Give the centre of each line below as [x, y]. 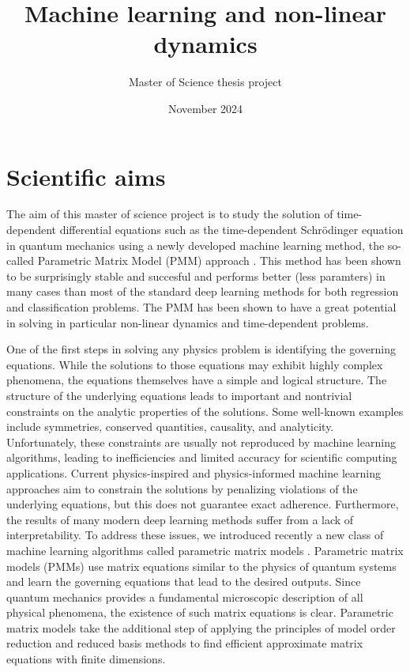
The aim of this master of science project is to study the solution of [170, 214]
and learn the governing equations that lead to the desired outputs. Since [184, 581]
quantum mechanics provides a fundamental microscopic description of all [185, 596]
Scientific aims [86, 176]
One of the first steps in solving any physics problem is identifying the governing [201, 349]
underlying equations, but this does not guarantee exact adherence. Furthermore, [203, 504]
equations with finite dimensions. [86, 659]
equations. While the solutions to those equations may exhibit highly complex [195, 364]
